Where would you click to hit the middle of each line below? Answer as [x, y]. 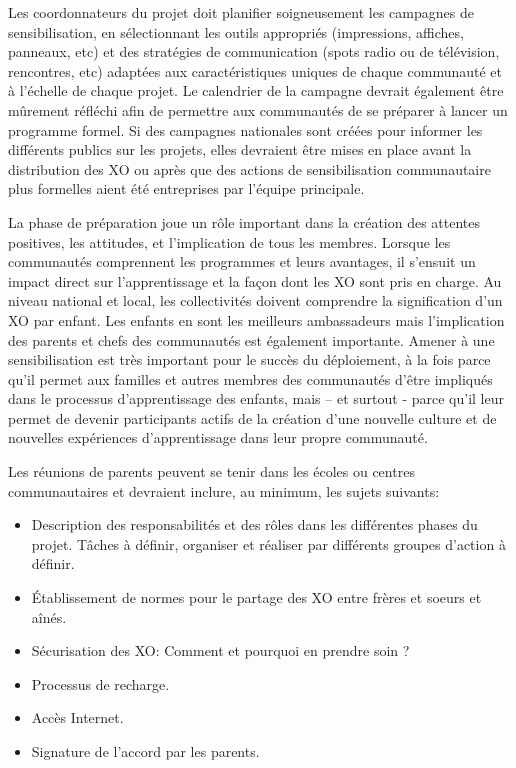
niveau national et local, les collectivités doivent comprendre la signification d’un [255, 300]
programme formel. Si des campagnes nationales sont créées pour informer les [245, 129]
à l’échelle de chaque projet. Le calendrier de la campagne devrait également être [256, 90]
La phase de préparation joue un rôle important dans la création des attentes [244, 221]
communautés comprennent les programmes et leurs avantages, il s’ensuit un [242, 261]
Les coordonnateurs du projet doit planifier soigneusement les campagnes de [241, 12]
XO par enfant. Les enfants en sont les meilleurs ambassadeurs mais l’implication [256, 319]
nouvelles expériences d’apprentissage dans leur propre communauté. [218, 437]
